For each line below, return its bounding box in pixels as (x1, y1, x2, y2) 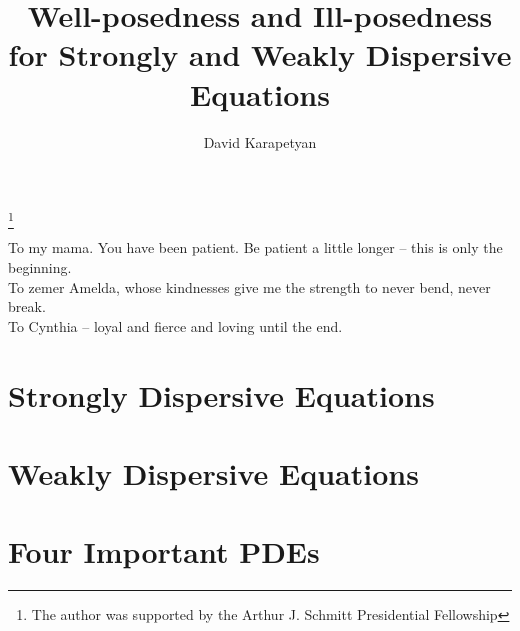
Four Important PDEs (8, 531, 320, 572)
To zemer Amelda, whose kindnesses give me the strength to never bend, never (8, 276, 491, 297)
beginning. (8, 257, 72, 278)
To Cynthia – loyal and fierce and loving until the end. (8, 315, 343, 336)
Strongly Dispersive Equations (8, 374, 435, 415)
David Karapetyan (203, 131, 317, 152)
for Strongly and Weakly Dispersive (8, 34, 512, 75)
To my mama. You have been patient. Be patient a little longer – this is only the (8, 237, 503, 258)
